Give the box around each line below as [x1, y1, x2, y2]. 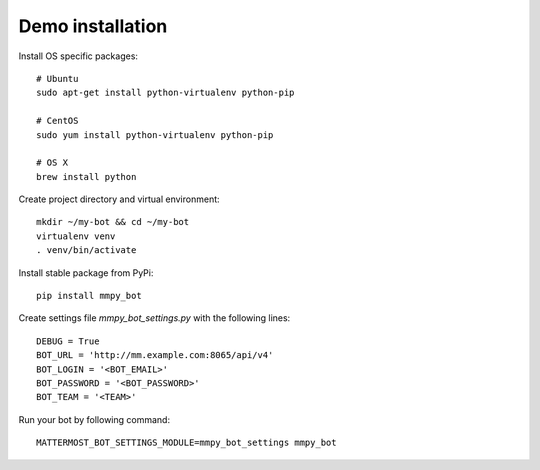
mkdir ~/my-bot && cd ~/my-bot [36, 216, 190, 228]
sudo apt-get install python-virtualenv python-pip [36, 87, 295, 99]
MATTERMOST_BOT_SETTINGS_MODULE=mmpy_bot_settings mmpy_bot [36, 437, 337, 449]
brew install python [36, 171, 137, 182]
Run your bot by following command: [18, 413, 170, 425]
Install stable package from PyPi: [18, 266, 154, 279]
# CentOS [36, 115, 79, 127]
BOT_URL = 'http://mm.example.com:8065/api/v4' [36, 350, 274, 361]
